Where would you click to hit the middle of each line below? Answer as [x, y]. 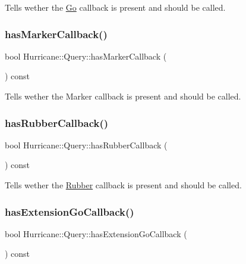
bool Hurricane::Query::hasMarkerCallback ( [86, 56]
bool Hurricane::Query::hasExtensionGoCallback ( [96, 233]
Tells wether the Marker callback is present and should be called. [123, 96]
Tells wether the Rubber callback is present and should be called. [123, 185]
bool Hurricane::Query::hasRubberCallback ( [86, 145]
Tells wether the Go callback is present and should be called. [115, 7]
